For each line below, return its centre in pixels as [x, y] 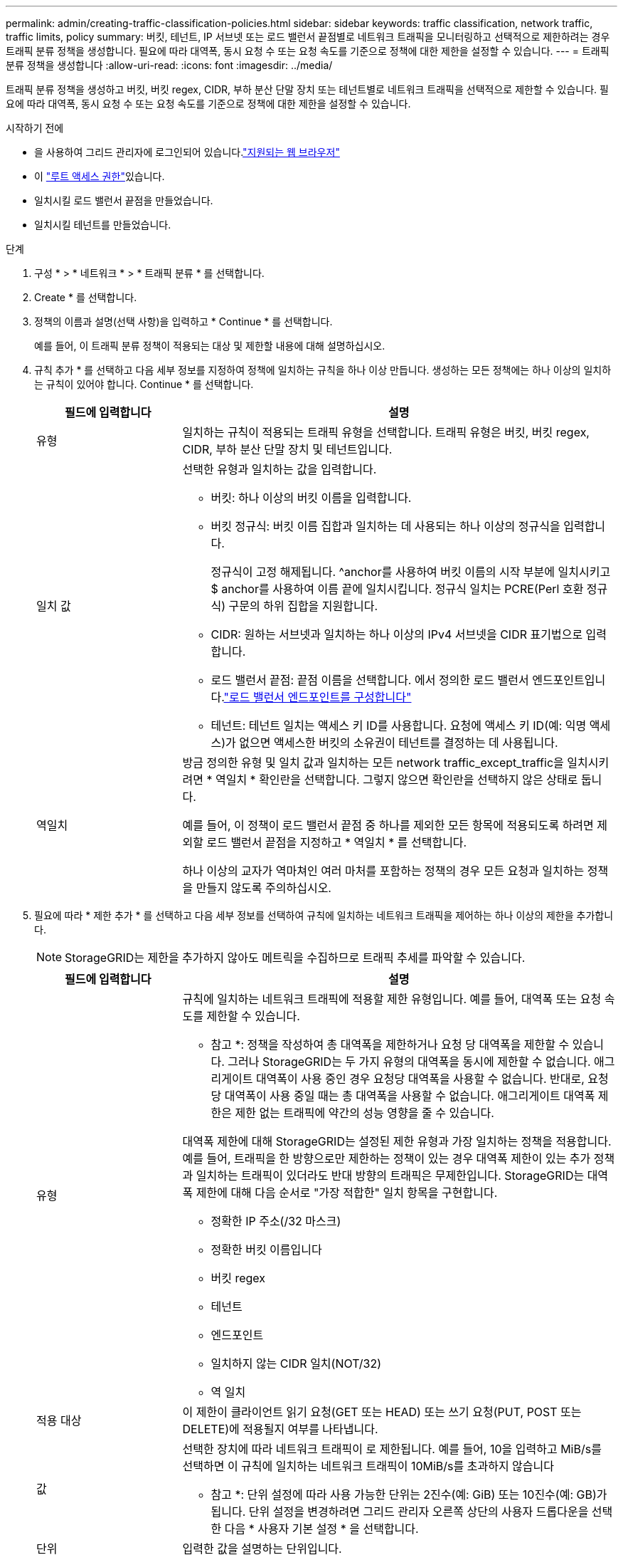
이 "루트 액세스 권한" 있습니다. [100, 176]
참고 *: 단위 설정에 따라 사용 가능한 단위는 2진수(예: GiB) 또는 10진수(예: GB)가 [409, 1494]
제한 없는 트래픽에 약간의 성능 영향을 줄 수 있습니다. [364, 1113]
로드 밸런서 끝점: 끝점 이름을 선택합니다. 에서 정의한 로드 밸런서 [370, 680]
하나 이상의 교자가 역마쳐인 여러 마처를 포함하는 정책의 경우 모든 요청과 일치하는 [383, 871]
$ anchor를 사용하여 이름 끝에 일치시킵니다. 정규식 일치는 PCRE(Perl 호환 [397, 589]
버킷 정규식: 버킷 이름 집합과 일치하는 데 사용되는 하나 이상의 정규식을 [385, 526]
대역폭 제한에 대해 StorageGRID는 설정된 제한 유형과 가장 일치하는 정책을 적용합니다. [397, 1141]
